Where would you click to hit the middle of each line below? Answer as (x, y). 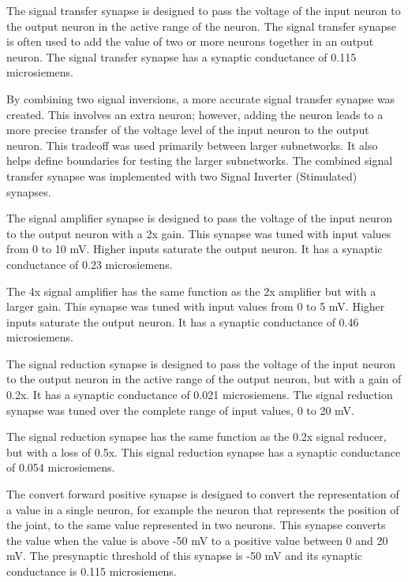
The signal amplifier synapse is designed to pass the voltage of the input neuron (200, 218)
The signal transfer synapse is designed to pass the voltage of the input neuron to (204, 10)
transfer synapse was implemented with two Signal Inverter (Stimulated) (182, 175)
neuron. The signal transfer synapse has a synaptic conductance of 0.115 (182, 56)
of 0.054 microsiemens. (61, 467)
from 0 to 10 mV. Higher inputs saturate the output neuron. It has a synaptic (195, 249)
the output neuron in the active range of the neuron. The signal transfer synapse (202, 26)
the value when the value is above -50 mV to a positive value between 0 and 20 (197, 540)
